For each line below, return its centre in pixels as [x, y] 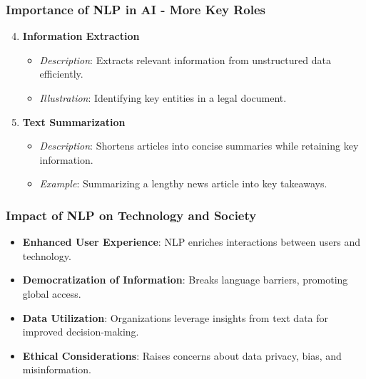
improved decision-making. [81, 332]
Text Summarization [74, 121]
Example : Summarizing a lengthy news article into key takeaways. [183, 183]
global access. [52, 293]
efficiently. [61, 74]
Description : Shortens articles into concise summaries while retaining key [199, 146]
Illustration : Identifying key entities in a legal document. [163, 98]
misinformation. [57, 369]
